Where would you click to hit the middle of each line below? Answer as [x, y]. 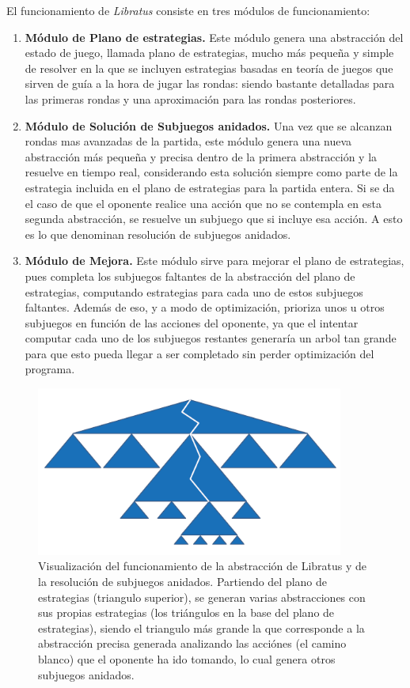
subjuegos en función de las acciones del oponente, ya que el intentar [192, 322]
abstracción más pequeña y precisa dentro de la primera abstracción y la [201, 156]
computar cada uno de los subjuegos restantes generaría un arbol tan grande [211, 338]
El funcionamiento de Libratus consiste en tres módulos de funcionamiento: [188, 10]
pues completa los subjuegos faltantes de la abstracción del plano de [190, 276]
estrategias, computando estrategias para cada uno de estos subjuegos [194, 291]
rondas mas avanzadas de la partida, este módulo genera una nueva [188, 141]
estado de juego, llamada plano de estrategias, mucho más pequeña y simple [209, 53]
